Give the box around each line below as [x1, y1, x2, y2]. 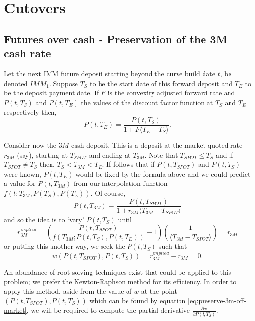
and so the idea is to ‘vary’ [4, 214, 84, 224]
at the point [141, 286, 177, 296]
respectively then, [4, 107, 57, 117]
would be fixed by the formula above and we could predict [76, 168, 251, 179]
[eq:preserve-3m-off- [188, 295, 247, 305]
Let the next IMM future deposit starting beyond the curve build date [4, 68, 216, 78]
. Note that [144, 149, 178, 160]
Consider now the [4, 140, 57, 150]
